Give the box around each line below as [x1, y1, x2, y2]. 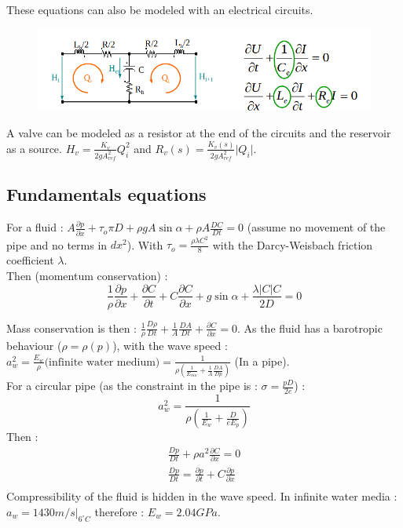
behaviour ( [6, 337, 62, 354]
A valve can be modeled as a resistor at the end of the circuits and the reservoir [6, 124, 391, 140]
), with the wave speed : [112, 337, 228, 354]
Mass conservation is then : [6, 319, 137, 336]
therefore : [94, 503, 145, 519]
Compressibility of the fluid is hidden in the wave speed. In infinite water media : [6, 488, 398, 504]
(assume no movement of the [247, 219, 386, 235]
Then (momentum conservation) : [6, 267, 168, 283]
